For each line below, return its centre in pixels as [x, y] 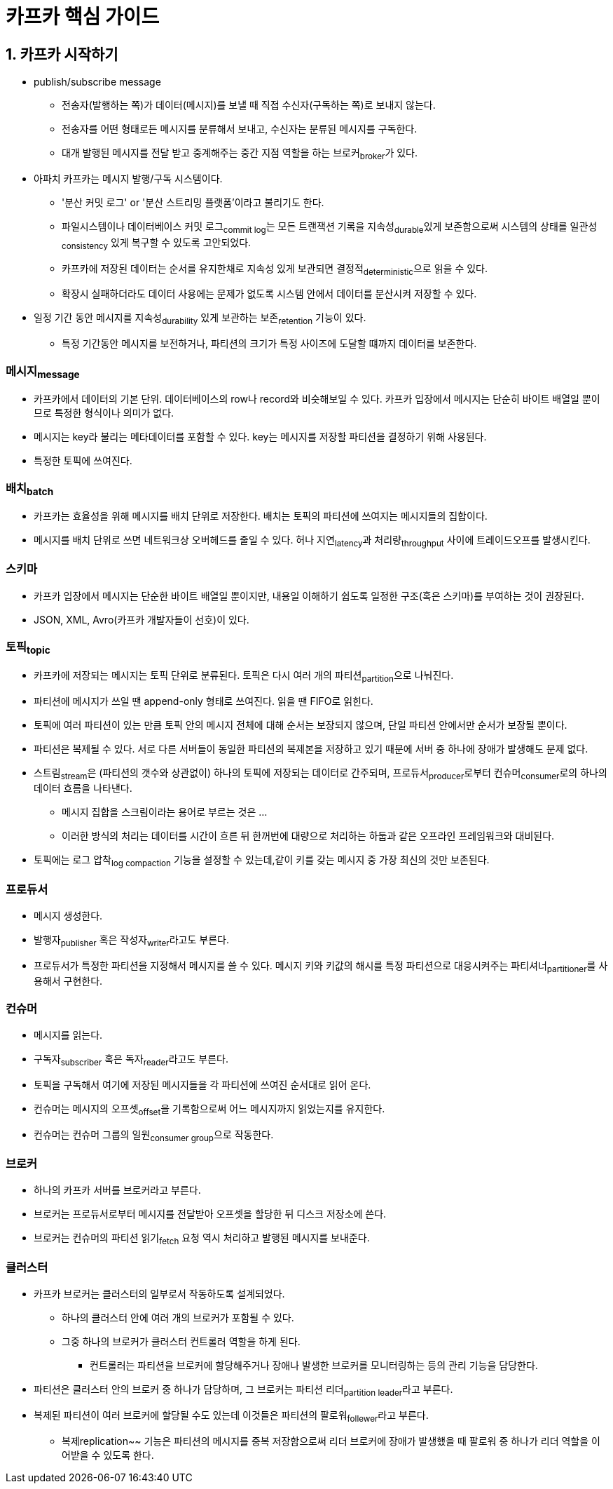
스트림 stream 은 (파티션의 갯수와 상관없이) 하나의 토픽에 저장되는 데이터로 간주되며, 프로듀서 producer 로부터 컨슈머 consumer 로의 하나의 [321, 774]
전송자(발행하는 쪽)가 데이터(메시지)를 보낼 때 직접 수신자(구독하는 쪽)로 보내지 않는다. [249, 105]
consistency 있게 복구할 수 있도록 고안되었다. [157, 243]
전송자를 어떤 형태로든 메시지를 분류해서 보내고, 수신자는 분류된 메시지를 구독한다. [240, 129]
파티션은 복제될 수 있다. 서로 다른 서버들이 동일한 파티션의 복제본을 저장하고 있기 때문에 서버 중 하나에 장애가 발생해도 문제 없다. [311, 748]
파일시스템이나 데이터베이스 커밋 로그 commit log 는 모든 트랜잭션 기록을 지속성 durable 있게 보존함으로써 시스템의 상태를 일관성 [330, 227]
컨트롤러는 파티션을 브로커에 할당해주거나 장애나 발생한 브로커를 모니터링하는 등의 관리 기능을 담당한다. [314, 1365]
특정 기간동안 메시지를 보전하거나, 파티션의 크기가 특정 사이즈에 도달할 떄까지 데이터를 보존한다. [269, 344]
